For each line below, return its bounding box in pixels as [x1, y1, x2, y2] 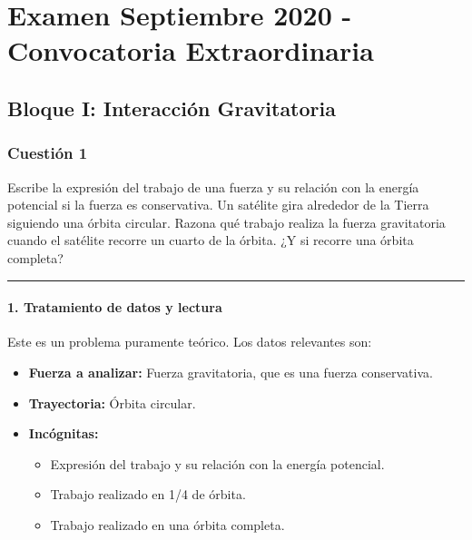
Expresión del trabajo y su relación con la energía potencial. [50, 454, 385, 473]
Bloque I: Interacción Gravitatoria [7, 93, 336, 122]
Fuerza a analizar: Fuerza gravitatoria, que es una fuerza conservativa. [28, 362, 433, 381]
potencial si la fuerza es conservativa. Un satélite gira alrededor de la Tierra [7, 195, 429, 214]
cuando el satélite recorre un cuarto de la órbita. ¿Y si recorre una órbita [7, 231, 414, 250]
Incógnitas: [28, 424, 99, 443]
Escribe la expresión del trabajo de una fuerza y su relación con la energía [7, 177, 419, 196]
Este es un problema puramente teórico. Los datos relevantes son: [7, 332, 372, 351]
